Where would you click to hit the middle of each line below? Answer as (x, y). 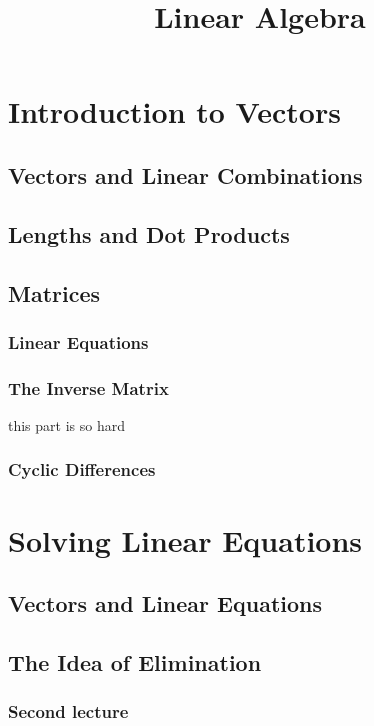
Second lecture (68, 711)
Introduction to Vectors (174, 111)
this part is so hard (66, 424)
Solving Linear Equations (185, 539)
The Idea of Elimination (135, 661)
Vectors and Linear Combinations (185, 174)
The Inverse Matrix (88, 387)
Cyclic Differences (82, 469)
